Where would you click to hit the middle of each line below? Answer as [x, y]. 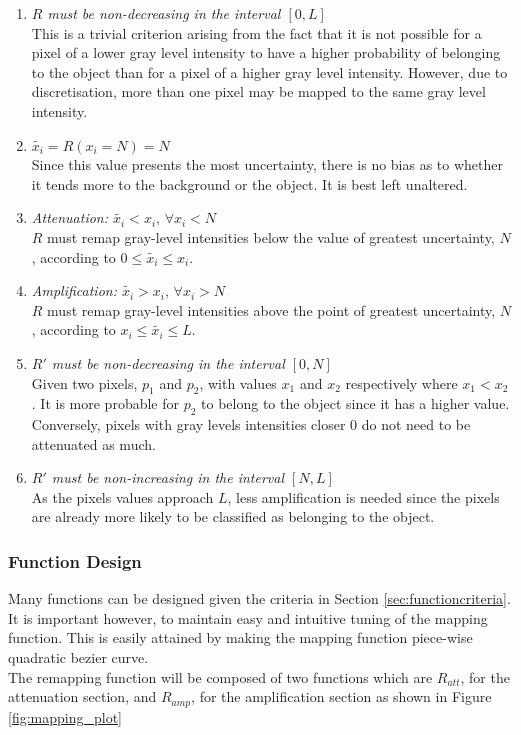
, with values [238, 382]
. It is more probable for [105, 403]
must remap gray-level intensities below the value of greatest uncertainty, [271, 236]
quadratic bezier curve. [78, 657]
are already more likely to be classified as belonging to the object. [233, 516]
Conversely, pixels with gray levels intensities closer [188, 424]
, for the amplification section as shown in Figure [341, 696]
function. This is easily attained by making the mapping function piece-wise [240, 637]
